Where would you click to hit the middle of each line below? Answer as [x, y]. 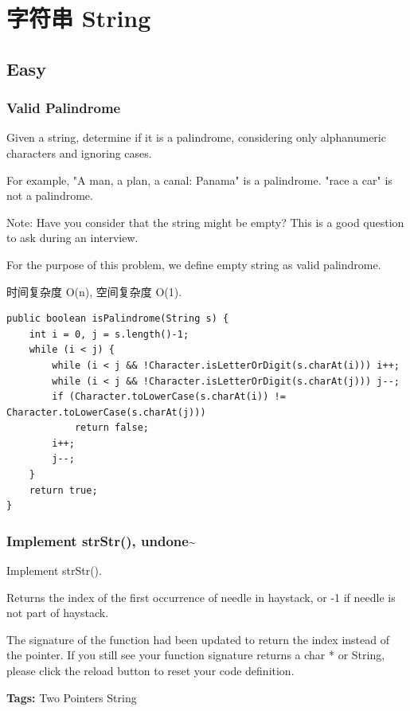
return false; [111, 428]
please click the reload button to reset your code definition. [150, 671]
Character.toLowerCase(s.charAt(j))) [106, 412]
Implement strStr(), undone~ [101, 540]
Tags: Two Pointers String [72, 697]
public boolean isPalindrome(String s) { [118, 319]
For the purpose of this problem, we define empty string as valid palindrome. [194, 264]
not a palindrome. [50, 195]
